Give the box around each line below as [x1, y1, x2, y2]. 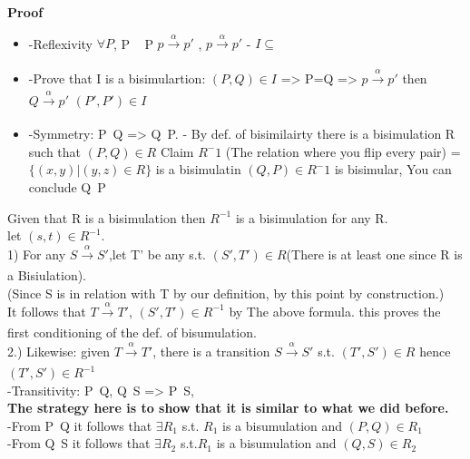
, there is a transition [152, 341, 270, 360]
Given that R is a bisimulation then [7, 208, 206, 227]
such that [28, 142, 82, 161]
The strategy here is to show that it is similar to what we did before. [7, 398, 449, 417]
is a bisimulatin [155, 160, 241, 179]
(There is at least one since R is [286, 244, 463, 263]
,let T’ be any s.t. [108, 244, 206, 263]
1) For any [7, 244, 66, 263]
